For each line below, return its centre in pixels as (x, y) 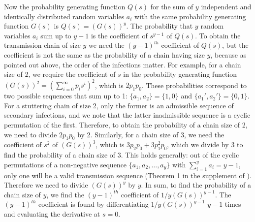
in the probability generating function (180, 74)
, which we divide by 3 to (205, 144)
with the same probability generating (190, 16)
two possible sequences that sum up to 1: (66, 96)
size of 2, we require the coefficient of (60, 74)
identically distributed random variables (64, 16)
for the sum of (172, 6)
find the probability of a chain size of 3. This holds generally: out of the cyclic (122, 155)
